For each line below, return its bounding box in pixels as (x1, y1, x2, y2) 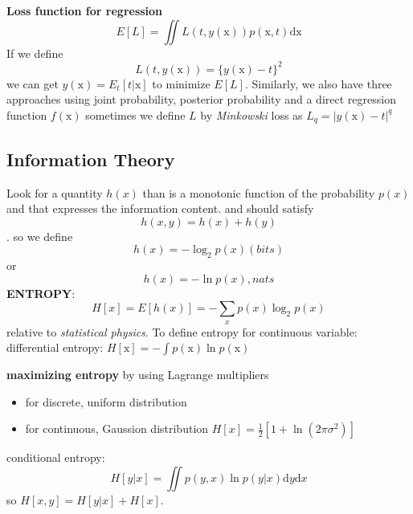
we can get (6, 75, 59, 92)
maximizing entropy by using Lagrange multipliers (6, 366, 269, 383)
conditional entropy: (6, 449, 105, 466)
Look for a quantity (6, 184, 103, 201)
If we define (6, 44, 63, 61)
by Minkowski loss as (200, 106, 303, 123)
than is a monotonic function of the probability (142, 184, 375, 201)
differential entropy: (6, 339, 104, 356)
